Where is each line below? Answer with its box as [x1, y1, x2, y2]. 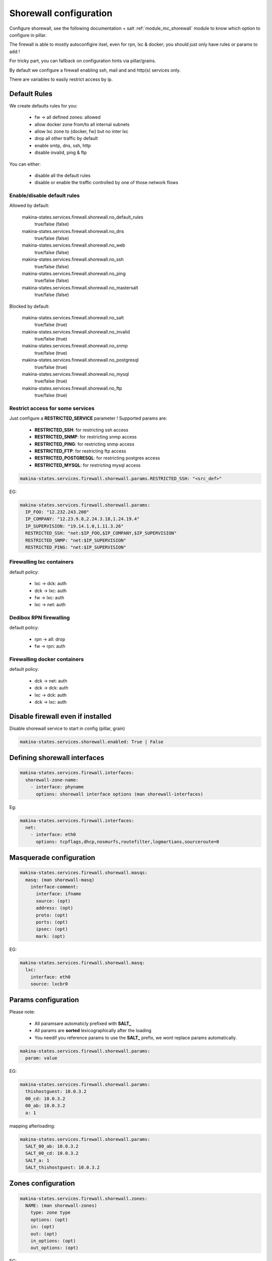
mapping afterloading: [9, 1123, 55, 1129]
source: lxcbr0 [30, 981, 68, 987]
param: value [25, 1055, 57, 1061]
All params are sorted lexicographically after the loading [34, 1027, 152, 1034]
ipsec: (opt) [36, 926, 68, 932]
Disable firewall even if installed [9, 712, 112, 721]
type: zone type [30, 1210, 71, 1216]
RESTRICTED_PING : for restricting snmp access [34, 441, 134, 447]
